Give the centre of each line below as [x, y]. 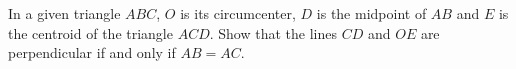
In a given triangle [64, 13]
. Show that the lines [273, 32]
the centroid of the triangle [90, 32]
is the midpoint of [371, 13]
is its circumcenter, [238, 13]
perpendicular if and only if [92, 52]
